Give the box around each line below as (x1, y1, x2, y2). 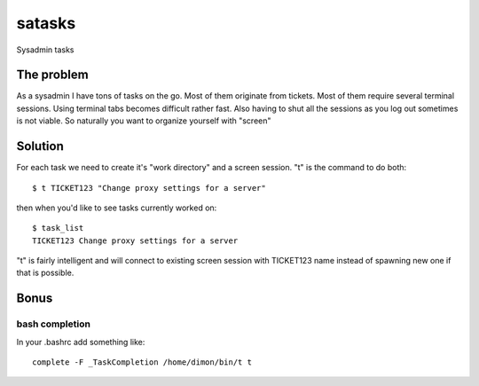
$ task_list (32, 223, 84, 233)
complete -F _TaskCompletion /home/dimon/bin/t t (32, 358, 253, 367)
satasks (16, 13, 76, 33)
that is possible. (16, 267, 75, 279)
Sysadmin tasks (16, 44, 75, 55)
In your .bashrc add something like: (16, 336, 145, 347)
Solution (16, 138, 64, 154)
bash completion (16, 318, 90, 330)
